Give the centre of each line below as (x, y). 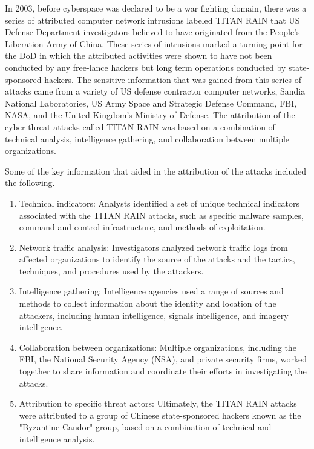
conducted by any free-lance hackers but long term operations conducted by (146, 67)
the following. (30, 183)
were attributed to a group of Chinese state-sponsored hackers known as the (160, 415)
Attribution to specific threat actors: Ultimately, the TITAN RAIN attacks (158, 403)
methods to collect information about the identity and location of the (148, 303)
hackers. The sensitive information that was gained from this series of (173, 79)
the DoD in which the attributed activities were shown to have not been (139, 55)
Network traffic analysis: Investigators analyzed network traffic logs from (153, 247)
